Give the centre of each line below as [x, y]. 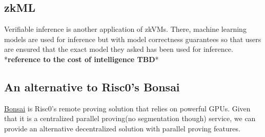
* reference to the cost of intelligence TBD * [81, 59]
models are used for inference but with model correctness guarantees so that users [133, 39]
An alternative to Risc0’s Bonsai [92, 86]
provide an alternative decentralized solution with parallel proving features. [122, 128]
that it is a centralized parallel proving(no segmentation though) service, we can [130, 118]
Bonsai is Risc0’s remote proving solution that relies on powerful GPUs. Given [127, 108]
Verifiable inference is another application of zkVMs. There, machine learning [125, 29]
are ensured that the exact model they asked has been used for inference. [119, 49]
